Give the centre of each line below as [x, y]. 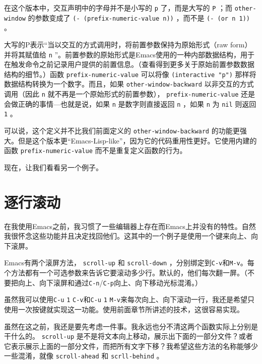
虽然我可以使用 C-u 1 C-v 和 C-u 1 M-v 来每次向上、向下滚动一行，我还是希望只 [129, 299]
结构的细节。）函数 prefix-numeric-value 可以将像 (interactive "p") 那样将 [130, 74]
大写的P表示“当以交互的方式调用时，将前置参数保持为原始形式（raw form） [128, 44]
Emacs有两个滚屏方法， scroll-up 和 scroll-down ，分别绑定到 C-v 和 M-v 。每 [129, 263]
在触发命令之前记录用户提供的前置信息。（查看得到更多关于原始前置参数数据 [129, 64]
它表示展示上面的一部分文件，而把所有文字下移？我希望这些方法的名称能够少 [131, 346]
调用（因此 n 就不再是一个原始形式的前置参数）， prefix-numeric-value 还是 [130, 94]
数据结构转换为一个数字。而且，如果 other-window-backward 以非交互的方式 [129, 84]
